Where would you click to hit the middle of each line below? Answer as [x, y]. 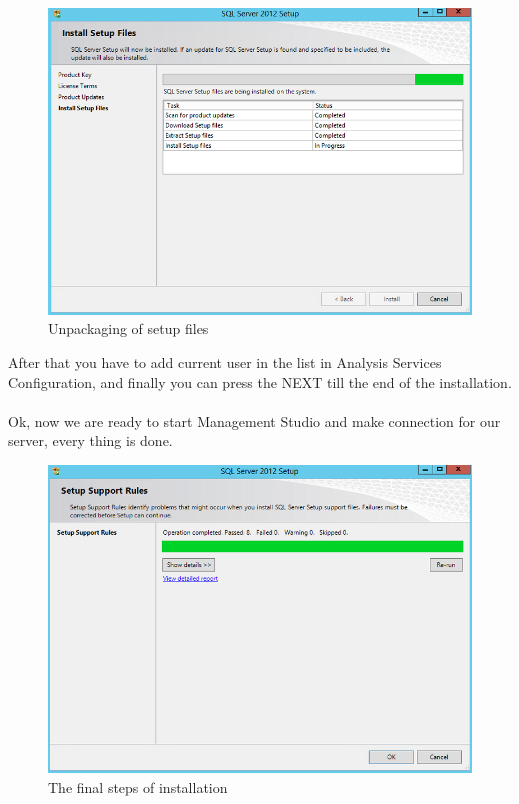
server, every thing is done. [90, 440]
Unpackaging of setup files [128, 328]
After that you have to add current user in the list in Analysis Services [225, 361]
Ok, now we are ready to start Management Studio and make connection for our [254, 420]
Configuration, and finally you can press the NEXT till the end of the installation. [260, 381]
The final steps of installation [138, 786]
